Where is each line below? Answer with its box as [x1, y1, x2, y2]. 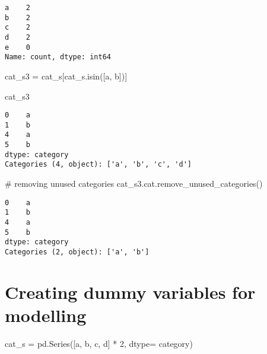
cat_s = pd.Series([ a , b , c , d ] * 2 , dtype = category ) [5, 337, 193, 349]
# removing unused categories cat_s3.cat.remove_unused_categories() [5, 177, 263, 190]
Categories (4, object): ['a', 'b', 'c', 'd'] [5, 160, 192, 169]
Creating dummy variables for [5, 279, 256, 304]
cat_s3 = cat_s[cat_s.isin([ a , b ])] [5, 69, 128, 82]
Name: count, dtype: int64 [5, 53, 111, 62]
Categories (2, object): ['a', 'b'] [5, 247, 150, 256]
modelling [5, 302, 87, 327]
